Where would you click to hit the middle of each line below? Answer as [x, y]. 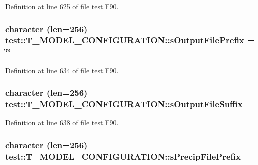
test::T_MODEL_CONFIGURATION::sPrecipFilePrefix [123, 156]
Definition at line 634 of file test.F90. [62, 70]
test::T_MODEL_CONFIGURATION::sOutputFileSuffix [124, 104]
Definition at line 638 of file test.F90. [62, 122]
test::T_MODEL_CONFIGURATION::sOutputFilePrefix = [130, 40]
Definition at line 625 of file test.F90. [62, 6]
